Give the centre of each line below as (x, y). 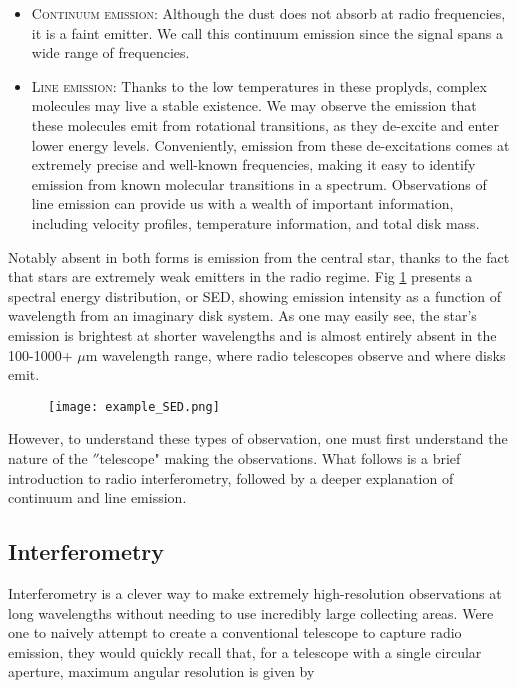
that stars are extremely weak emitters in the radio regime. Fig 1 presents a (240, 276)
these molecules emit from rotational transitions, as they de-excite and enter (265, 124)
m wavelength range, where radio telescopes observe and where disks (295, 354)
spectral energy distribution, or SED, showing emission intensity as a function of (255, 295)
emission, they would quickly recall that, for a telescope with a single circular (245, 651)
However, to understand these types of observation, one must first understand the (258, 438)
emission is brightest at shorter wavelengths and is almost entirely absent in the (252, 334)
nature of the (48, 457)
